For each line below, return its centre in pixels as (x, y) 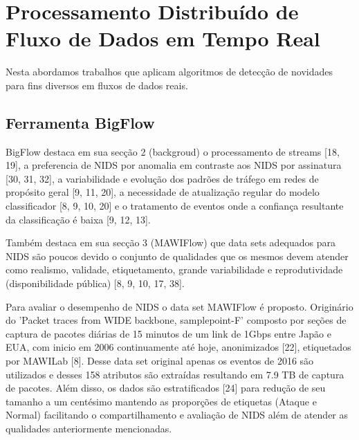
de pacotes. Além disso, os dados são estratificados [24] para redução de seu (166, 388)
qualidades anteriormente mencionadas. (89, 428)
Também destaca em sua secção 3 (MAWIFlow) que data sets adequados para (171, 242)
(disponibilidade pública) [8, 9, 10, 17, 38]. (95, 283)
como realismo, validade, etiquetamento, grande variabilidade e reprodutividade (174, 269)
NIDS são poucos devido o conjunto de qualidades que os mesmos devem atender (177, 256)
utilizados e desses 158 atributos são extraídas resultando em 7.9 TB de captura (175, 374)
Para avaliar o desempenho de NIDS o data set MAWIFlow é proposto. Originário (179, 306)
